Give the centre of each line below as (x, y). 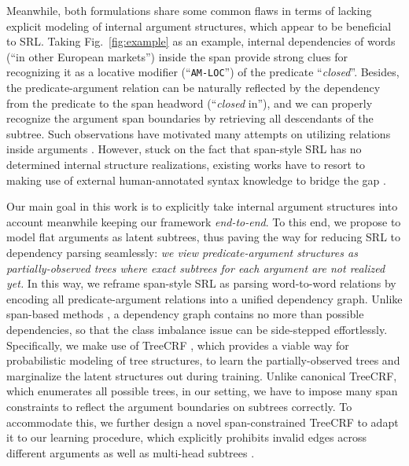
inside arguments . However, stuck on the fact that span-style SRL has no (184, 149)
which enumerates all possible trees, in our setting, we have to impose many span (202, 391)
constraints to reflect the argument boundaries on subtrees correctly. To (179, 406)
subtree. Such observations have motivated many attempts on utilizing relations (199, 133)
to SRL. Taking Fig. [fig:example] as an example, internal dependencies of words (201, 41)
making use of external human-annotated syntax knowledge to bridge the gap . (196, 180)
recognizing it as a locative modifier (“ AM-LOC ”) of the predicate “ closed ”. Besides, (203, 72)
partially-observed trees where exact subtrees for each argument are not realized (196, 268)
